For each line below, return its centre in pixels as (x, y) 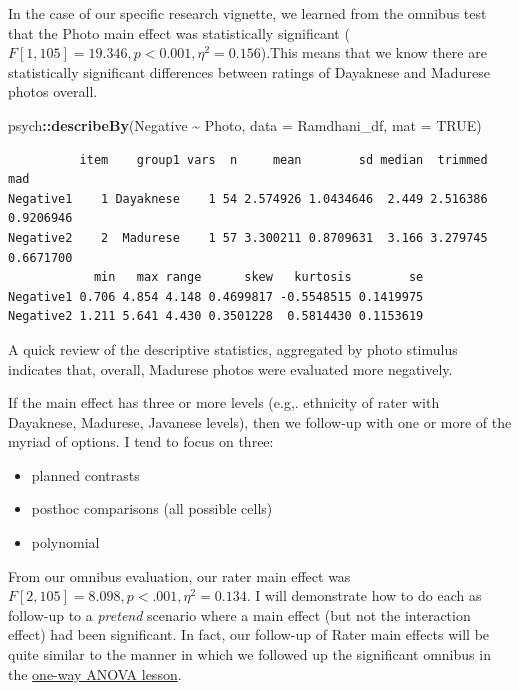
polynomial (65, 542)
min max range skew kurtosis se (258, 277)
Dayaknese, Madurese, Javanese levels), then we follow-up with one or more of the (260, 421)
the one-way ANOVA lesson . (95, 673)
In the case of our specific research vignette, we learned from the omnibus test (247, 13)
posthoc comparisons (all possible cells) (152, 508)
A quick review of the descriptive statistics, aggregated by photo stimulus (233, 348)
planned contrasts (85, 474)
